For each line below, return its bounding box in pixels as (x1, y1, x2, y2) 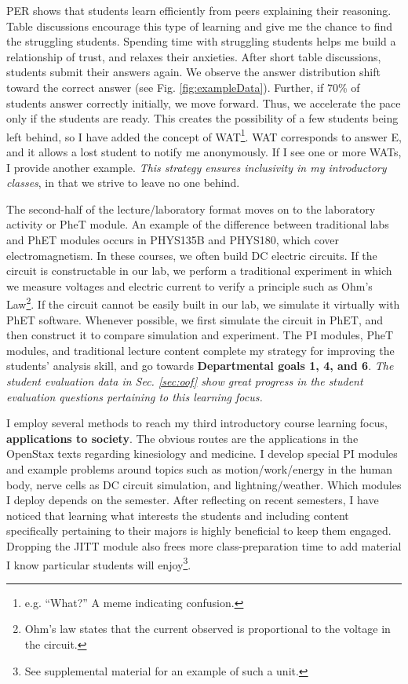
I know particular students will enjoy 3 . (6, 554, 191, 572)
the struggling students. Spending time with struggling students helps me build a (6, 33, 396, 49)
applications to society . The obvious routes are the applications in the (6, 430, 359, 446)
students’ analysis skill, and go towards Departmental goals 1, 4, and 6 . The (6, 357, 394, 374)
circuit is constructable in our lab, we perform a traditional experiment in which (6, 262, 392, 279)
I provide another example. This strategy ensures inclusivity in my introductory (6, 159, 387, 175)
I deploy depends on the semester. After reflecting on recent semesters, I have (6, 492, 379, 508)
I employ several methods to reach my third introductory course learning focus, (6, 415, 388, 431)
